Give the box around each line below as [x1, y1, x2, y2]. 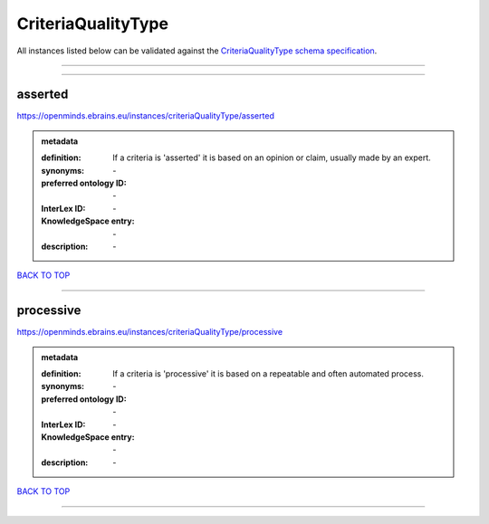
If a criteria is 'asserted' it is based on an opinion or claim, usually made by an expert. [112, 152, 431, 163]
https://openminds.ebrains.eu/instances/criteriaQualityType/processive [16, 327, 283, 338]
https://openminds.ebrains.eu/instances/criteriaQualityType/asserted [16, 110, 275, 121]
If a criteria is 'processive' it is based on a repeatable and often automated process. [112, 368, 425, 379]
